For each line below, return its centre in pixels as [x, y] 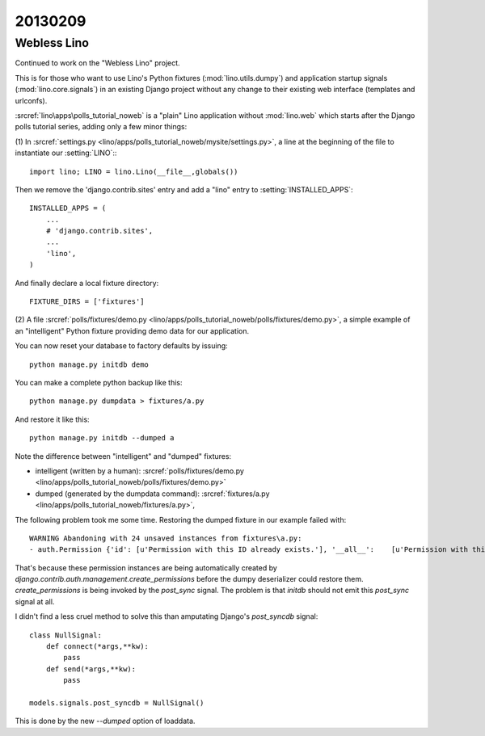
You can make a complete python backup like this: [99, 382]
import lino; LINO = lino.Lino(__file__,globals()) [134, 171]
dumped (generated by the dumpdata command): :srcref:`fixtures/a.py [152, 494]
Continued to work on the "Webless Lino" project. [98, 63]
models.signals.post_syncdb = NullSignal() [117, 702]
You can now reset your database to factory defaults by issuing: [121, 346]
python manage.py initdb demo [89, 364]
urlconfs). [31, 100]
